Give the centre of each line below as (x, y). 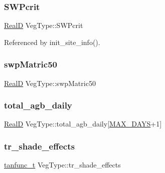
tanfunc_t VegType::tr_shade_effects (62, 165)
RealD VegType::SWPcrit (44, 25)
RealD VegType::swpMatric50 (50, 83)
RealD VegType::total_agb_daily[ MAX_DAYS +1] (83, 124)
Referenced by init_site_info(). (52, 42)
